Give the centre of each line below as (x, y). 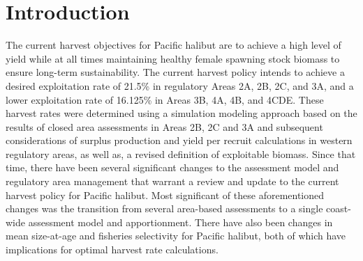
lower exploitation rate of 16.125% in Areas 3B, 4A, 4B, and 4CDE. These (165, 99)
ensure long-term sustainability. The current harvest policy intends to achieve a (175, 72)
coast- (339, 208)
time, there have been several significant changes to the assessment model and (172, 167)
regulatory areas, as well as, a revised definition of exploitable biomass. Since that (181, 153)
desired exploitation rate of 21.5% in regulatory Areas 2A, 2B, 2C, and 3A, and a (180, 85)
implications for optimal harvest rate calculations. (112, 250)
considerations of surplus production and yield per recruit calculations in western (179, 140)
